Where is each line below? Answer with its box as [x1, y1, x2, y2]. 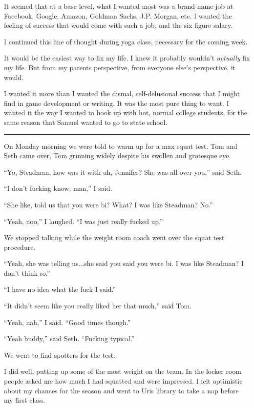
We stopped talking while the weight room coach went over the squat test [4, 232, 225, 243]
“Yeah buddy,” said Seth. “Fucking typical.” [4, 333, 135, 344]
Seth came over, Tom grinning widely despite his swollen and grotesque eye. [4, 150, 231, 161]
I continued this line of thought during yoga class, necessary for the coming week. [4, 36, 248, 46]
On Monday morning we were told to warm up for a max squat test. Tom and [4, 141, 237, 151]
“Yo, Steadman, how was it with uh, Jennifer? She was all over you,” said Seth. [4, 166, 242, 177]
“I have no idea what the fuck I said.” [4, 284, 116, 294]
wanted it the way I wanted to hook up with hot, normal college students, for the [4, 107, 247, 118]
